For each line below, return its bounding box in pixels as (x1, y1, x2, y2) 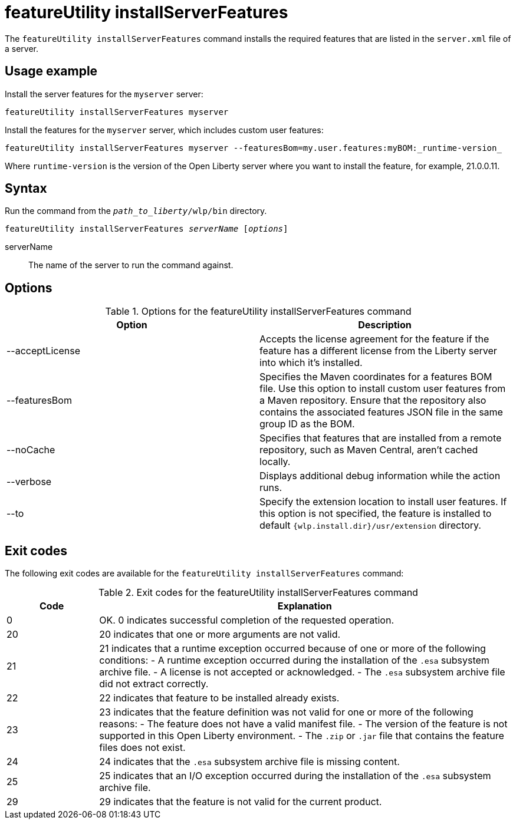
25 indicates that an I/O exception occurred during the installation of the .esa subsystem (99, 770, 491, 782)
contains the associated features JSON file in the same (259, 406, 503, 418)
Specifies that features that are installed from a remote (259, 432, 502, 444)
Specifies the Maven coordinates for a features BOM (259, 371, 492, 383)
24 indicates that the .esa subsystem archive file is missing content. (99, 756, 400, 768)
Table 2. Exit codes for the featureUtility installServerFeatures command (98, 586, 418, 599)
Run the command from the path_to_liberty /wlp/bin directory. (5, 206, 267, 216)
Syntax (5, 181, 47, 196)
